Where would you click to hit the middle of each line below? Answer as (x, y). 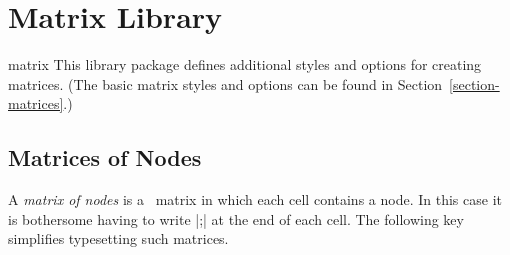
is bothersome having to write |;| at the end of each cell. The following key (236, 218)
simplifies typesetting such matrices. (118, 238)
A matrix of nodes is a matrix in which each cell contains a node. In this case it (255, 199)
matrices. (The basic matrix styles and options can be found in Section (225, 83)
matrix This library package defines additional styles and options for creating (245, 64)
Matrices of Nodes (105, 157)
